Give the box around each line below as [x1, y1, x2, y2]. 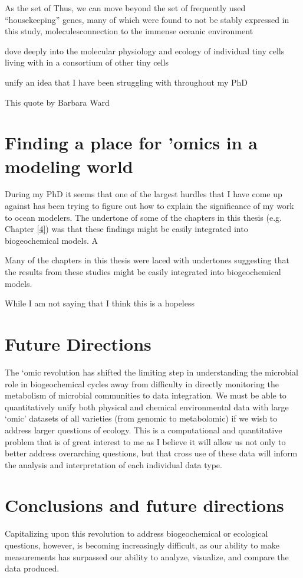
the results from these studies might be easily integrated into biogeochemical [5, 266, 281, 278]
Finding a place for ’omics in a [5, 130, 258, 155]
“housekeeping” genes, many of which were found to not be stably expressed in [5, 13, 289, 25]
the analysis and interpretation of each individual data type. [5, 458, 222, 471]
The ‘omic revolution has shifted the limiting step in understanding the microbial [5, 365, 298, 378]
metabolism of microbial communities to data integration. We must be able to [5, 389, 286, 401]
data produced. [5, 562, 60, 574]
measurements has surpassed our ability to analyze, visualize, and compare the [5, 550, 289, 563]
